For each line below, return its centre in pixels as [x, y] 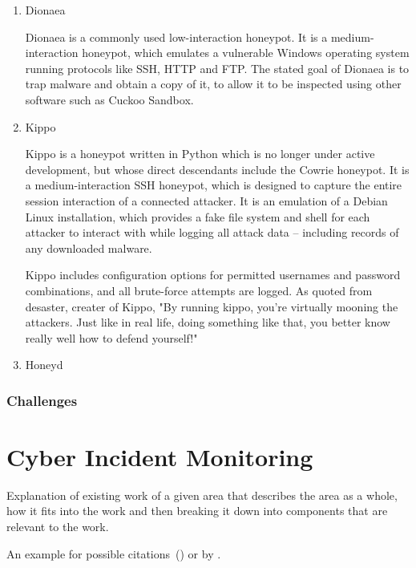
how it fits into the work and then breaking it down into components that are [197, 511]
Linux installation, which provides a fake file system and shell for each [198, 216]
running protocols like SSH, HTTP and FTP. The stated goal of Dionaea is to [217, 68]
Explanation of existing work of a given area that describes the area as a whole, [202, 495]
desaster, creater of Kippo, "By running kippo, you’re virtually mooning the [212, 306]
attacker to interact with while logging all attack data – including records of [212, 232]
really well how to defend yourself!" [111, 337]
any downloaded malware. [89, 247]
